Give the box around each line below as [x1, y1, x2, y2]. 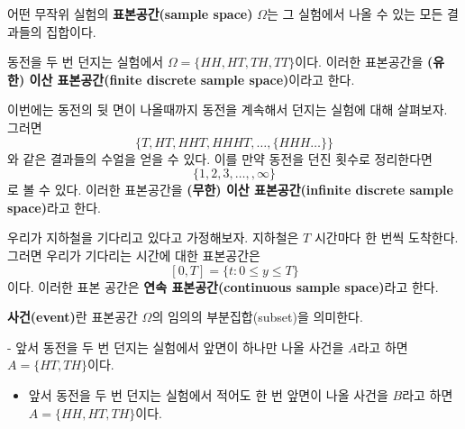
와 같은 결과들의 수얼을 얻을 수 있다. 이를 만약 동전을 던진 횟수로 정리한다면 [7, 149, 433, 168]
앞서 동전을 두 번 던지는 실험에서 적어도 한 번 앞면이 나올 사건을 [28, 385, 388, 404]
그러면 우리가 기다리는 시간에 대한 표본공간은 [7, 245, 260, 264]
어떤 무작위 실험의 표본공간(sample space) [7, 5, 253, 23]
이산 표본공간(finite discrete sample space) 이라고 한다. [29, 69, 355, 88]
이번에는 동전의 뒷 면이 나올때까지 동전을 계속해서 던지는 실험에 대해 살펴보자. [7, 100, 448, 119]
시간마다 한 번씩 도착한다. [314, 228, 459, 247]
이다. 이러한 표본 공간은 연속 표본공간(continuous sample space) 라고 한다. [7, 277, 439, 296]
